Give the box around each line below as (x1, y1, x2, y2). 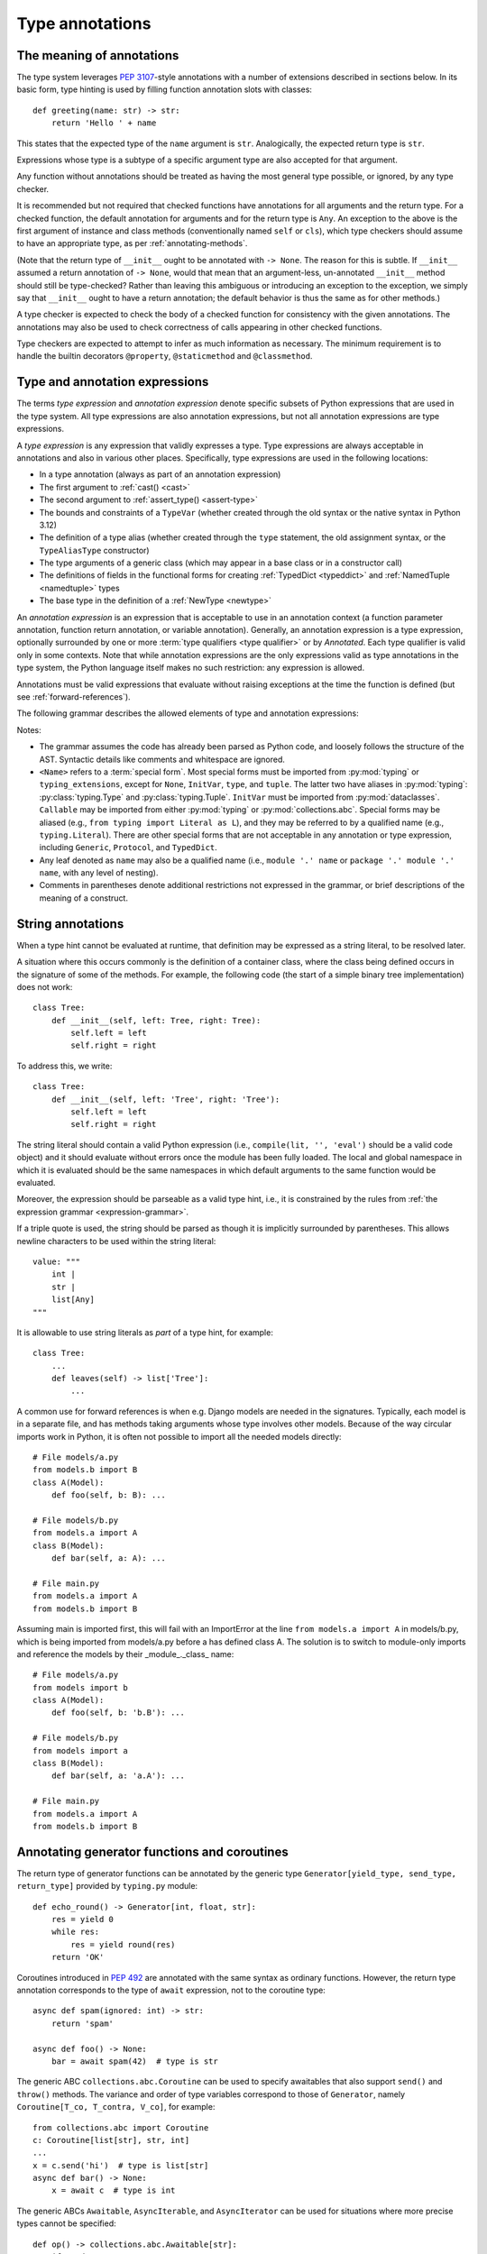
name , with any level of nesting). (39, 867, 159, 878)
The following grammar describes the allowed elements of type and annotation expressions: (16, 708, 360, 719)
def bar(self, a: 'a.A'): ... (51, 1771, 185, 1781)
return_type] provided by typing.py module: (16, 1881, 198, 1892)
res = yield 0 (51, 1914, 115, 1925)
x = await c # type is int (51, 2185, 176, 2195)
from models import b (32, 1682, 128, 1692)
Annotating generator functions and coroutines (16, 1844, 289, 1859)
